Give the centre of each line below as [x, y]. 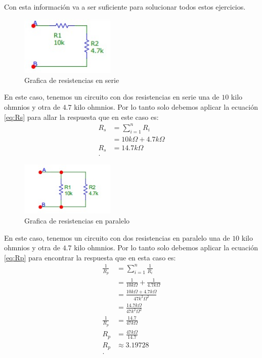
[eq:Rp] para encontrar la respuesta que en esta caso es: [90, 257]
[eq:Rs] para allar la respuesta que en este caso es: [81, 117]
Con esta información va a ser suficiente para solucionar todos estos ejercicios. [125, 7]
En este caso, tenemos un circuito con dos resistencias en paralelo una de [117, 237]
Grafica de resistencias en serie [72, 80]
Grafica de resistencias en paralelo [77, 220]
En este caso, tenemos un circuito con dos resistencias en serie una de [112, 97]
